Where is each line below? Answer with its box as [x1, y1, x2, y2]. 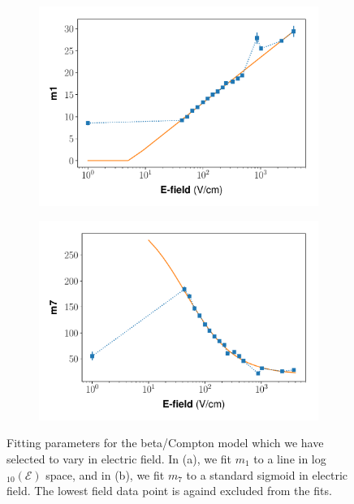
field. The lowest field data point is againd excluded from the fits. [6, 482, 332, 499]
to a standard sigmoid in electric [186, 466, 348, 483]
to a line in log [253, 450, 326, 467]
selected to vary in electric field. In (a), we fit [6, 450, 232, 467]
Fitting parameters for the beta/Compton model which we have [6, 434, 324, 451]
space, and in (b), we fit [45, 466, 165, 483]
